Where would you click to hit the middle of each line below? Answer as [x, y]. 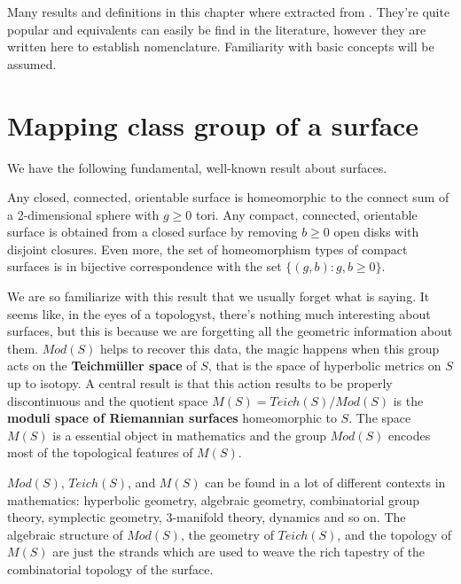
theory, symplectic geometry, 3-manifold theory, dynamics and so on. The [207, 517]
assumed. [32, 63]
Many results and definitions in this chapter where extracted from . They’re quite [229, 12]
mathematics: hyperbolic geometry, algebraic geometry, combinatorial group [214, 499]
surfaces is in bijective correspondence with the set [145, 266]
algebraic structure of [65, 534]
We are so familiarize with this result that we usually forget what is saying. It [219, 296]
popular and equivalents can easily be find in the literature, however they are [217, 29]
